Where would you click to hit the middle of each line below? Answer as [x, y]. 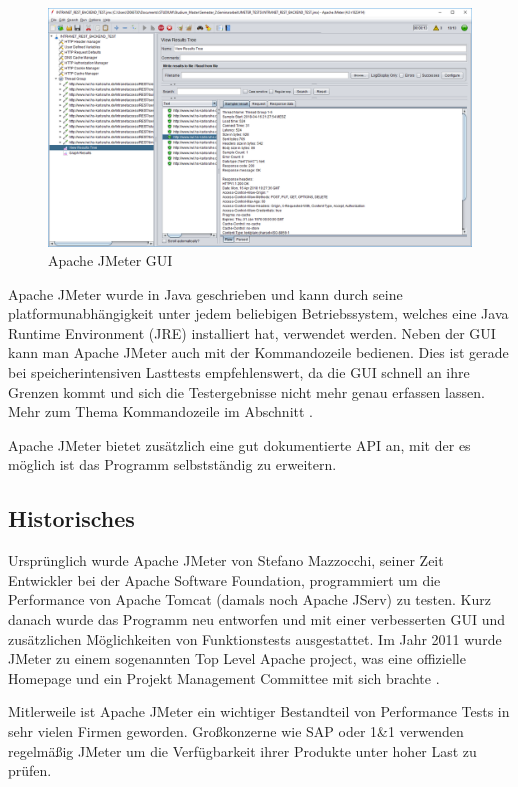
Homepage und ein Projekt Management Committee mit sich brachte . [224, 677]
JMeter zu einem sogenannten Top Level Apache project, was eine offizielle [237, 658]
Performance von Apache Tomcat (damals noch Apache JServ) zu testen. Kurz [249, 599]
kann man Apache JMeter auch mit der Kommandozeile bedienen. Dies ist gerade [258, 352]
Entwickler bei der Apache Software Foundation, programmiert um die [224, 579]
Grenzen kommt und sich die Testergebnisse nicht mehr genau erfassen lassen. [246, 391]
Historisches [71, 518]
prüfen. [30, 770]
